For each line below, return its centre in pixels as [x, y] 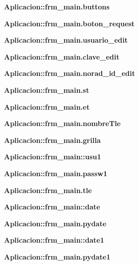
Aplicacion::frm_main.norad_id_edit [70, 73]
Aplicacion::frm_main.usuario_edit [66, 40]
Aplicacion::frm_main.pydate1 [57, 256]
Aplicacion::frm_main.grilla [52, 140]
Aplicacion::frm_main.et [47, 106]
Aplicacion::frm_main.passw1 [56, 173]
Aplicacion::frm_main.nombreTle [62, 123]
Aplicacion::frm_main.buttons [57, 6]
